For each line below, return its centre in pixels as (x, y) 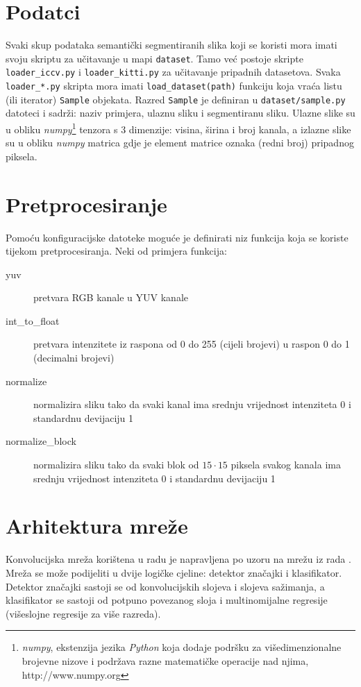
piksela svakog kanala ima (286, 465)
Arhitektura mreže (97, 526)
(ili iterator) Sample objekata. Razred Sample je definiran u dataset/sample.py (176, 99)
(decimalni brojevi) (74, 358)
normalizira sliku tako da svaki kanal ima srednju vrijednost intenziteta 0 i (192, 404)
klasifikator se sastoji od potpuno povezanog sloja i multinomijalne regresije (167, 600)
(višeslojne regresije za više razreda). (83, 613)
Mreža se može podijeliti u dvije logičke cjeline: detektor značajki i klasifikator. (174, 572)
